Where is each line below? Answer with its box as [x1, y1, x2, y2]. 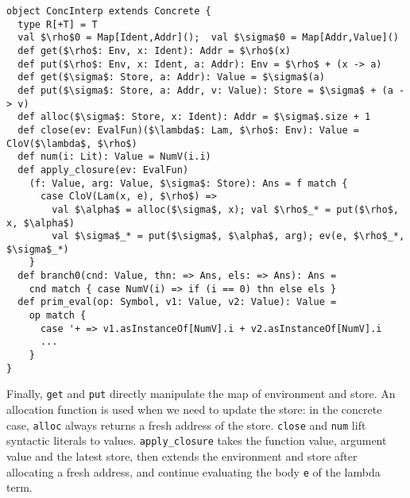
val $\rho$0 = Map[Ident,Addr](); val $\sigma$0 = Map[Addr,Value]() [17, 32, 399, 44]
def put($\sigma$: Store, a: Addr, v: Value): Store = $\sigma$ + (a [17, 84, 393, 96]
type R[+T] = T [17, 18, 98, 30]
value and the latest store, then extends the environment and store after [6, 447, 358, 464]
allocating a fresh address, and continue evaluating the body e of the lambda [6, 463, 381, 480]
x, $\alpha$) [6, 217, 75, 229]
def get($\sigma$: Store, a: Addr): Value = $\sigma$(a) [17, 71, 325, 83]
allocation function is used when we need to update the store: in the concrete [6, 401, 382, 418]
